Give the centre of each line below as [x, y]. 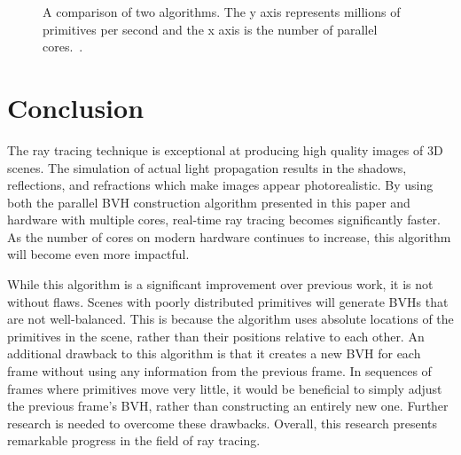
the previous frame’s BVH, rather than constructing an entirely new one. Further [228, 406]
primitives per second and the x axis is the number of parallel [210, 29]
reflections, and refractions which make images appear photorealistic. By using [220, 185]
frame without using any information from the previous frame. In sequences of [219, 371]
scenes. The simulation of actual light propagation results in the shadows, [207, 167]
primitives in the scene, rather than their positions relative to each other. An [216, 336]
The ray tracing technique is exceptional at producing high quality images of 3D [225, 149]
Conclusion [76, 107]
